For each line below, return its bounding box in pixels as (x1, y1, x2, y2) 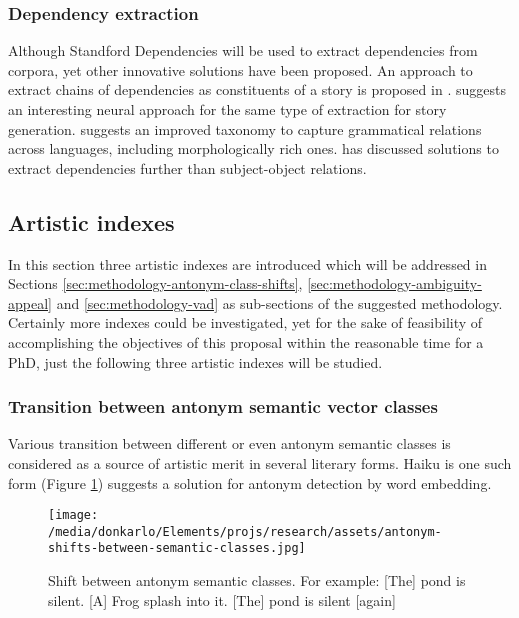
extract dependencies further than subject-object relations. (8, 157, 367, 178)
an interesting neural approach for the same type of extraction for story (8, 99, 447, 119)
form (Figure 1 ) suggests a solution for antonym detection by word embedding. (8, 472, 492, 493)
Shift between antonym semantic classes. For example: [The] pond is (48, 570, 466, 591)
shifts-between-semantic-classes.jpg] (48, 541, 306, 556)
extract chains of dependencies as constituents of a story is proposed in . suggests (8, 79, 506, 100)
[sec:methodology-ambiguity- (307, 273, 482, 294)
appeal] (8, 292, 52, 313)
